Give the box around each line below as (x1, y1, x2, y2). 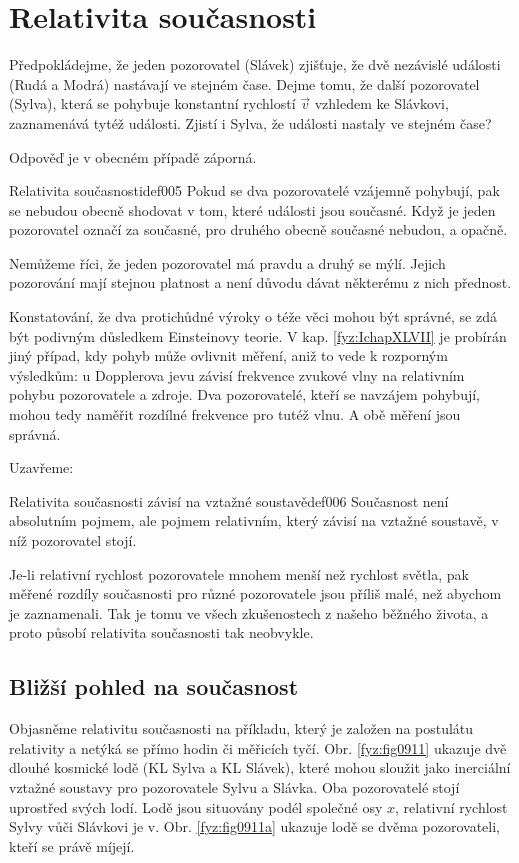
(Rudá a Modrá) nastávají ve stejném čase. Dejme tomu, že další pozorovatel (9, 73, 480, 94)
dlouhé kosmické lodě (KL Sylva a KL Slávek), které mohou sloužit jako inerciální (9, 757, 511, 778)
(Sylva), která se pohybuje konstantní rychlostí (9, 93, 296, 114)
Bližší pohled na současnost (9, 671, 299, 702)
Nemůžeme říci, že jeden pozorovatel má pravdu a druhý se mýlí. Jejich (9, 252, 446, 273)
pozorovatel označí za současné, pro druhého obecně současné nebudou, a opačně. (9, 219, 508, 240)
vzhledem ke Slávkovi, (314, 93, 449, 114)
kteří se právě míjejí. (9, 835, 135, 856)
